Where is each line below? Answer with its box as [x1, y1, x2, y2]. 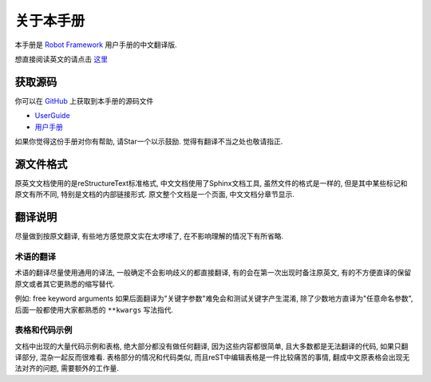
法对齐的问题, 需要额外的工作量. [14, 364, 120, 373]
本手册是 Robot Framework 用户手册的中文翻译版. [14, 40, 177, 49]
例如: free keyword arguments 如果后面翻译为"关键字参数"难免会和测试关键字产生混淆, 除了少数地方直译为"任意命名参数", [14, 293, 413, 303]
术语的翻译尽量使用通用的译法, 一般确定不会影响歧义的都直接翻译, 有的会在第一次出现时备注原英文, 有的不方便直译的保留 [14, 268, 411, 278]
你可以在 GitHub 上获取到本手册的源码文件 [14, 96, 154, 105]
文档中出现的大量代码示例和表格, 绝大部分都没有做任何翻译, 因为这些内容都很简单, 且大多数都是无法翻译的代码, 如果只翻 [14, 341, 409, 351]
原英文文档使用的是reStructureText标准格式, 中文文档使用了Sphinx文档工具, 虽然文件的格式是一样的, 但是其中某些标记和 [14, 178, 408, 187]
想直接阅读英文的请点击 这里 [14, 54, 108, 64]
